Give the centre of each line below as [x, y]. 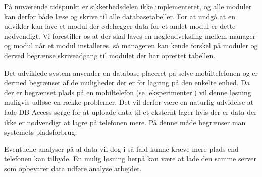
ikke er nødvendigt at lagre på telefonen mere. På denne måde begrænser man [125, 122]
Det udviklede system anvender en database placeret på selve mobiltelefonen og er [131, 72]
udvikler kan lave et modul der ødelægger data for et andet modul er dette [120, 26]
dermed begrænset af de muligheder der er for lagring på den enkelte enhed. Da [127, 82]
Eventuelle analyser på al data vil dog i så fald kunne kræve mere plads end [121, 149]
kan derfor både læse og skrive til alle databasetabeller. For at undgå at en [120, 16]
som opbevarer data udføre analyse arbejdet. [73, 168]
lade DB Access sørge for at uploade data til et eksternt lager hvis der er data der [130, 112]
